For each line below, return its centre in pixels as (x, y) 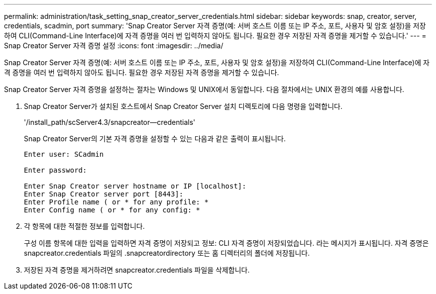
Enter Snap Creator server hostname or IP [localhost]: (135, 186)
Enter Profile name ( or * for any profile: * (116, 202)
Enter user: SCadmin (64, 154)
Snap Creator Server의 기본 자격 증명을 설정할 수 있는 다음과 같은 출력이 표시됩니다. (155, 139)
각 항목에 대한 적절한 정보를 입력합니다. (84, 226)
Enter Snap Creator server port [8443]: (104, 194)
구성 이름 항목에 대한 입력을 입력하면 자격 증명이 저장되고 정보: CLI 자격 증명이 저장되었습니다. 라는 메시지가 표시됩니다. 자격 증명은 (226, 243)
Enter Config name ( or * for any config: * (112, 210)
